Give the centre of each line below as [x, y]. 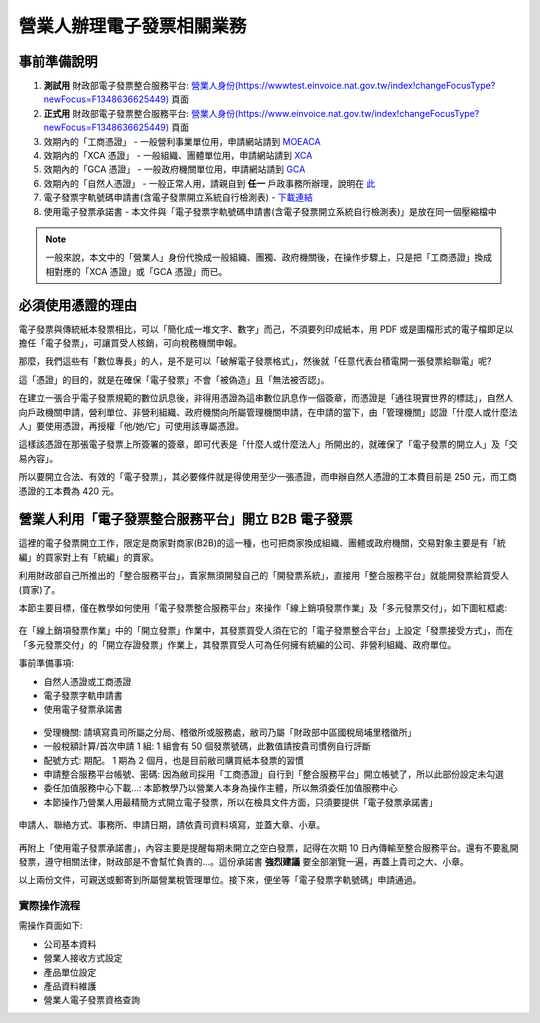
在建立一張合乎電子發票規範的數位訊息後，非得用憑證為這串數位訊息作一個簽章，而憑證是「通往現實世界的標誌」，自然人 [266, 398]
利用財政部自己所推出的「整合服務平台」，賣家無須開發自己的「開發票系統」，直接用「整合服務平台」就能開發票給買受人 [263, 576]
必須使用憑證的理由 [77, 305]
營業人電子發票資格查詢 [91, 1000]
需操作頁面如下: [51, 926]
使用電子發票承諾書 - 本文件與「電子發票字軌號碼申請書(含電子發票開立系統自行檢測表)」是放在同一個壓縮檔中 [270, 211]
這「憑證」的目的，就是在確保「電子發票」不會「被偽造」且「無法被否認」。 [174, 379]
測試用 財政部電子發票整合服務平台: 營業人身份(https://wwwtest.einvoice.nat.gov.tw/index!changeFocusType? [269, 86]
